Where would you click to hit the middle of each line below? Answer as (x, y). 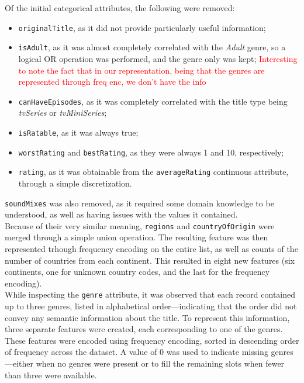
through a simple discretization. (75, 183)
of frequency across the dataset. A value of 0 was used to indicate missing (137, 352)
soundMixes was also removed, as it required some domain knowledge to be (139, 203)
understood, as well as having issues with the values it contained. (121, 214)
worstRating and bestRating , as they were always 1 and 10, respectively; (151, 152)
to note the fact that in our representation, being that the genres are (141, 70)
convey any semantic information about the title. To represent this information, (147, 317)
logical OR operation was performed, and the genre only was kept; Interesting (158, 58)
